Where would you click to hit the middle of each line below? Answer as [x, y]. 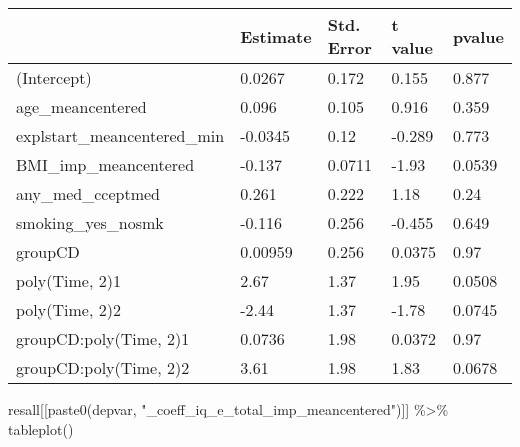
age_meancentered [81, 106]
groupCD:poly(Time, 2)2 [103, 367]
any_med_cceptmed [88, 193]
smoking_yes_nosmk [90, 222]
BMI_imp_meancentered [105, 164]
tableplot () [41, 428]
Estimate [276, 36]
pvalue [478, 36]
